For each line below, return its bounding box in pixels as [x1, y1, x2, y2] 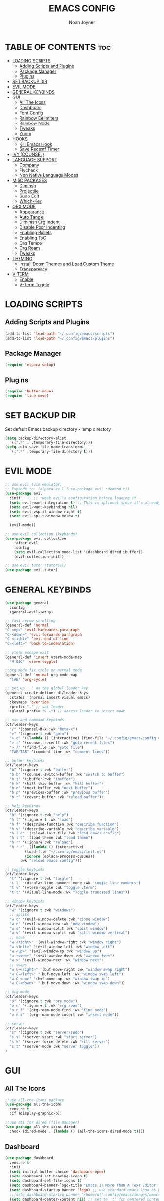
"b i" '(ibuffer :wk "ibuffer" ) [9, 776, 76, 782]
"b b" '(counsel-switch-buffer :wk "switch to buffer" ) [9, 772, 125, 777]
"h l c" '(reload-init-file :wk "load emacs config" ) [9, 831, 121, 836]
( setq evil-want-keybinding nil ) [9, 505, 78, 510]
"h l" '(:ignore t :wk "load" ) [9, 817, 73, 822]
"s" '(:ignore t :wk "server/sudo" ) [9, 1030, 84, 1035]
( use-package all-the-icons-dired [5, 1125, 76, 1129]
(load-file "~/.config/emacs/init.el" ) [24, 849, 106, 854]
